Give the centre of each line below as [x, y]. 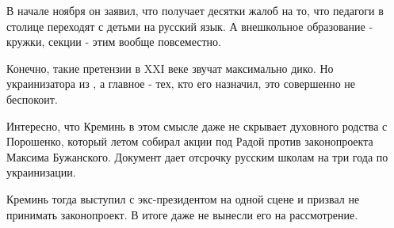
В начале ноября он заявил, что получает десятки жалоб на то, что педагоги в [195, 10]
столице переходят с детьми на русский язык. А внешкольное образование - [190, 26]
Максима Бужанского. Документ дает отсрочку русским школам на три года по [197, 156]
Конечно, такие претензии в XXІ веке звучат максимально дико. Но [170, 68]
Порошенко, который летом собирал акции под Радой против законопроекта [190, 141]
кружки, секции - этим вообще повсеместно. [114, 42]
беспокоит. [32, 99]
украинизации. [41, 172]
